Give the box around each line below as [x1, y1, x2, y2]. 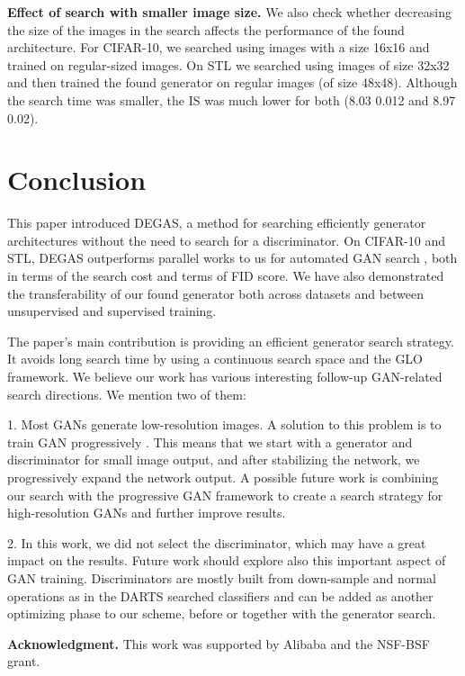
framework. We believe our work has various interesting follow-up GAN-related [7, 367, 443, 386]
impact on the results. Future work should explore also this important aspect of [7, 551, 446, 570]
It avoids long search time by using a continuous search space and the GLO [7, 349, 424, 368]
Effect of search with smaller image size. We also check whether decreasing [7, 3, 452, 21]
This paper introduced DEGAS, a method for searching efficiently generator [7, 213, 426, 232]
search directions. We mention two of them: [7, 384, 246, 403]
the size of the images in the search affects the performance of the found [7, 20, 405, 39]
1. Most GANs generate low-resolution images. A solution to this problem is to [7, 415, 442, 434]
